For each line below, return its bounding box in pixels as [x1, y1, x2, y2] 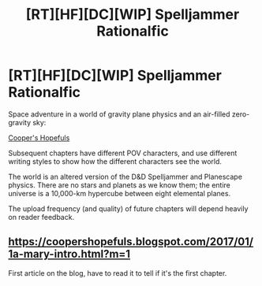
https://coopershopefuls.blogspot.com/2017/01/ [8, 235, 254, 249]
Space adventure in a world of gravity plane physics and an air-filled [8, 109, 230, 119]
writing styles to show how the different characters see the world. [8, 156, 223, 166]
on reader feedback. [8, 212, 75, 221]
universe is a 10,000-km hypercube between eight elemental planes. [8, 188, 231, 198]
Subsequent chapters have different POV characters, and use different [8, 148, 238, 158]
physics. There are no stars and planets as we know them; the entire [8, 180, 231, 190]
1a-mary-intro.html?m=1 [8, 247, 131, 261]
